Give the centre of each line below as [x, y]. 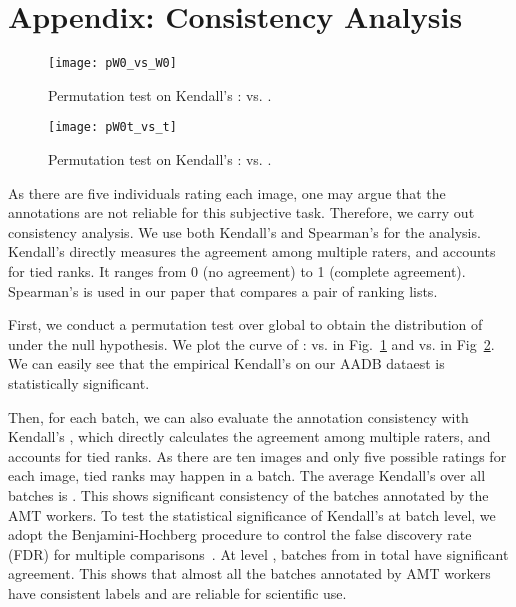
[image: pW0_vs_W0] [112, 63]
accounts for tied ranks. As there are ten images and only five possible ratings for [257, 455]
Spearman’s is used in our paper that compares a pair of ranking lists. [223, 290]
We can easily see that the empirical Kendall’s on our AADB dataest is [226, 363]
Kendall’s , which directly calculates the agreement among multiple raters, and [249, 436]
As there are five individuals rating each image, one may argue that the [227, 192]
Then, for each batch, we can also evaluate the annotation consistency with [238, 416]
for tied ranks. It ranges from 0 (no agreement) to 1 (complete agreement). [237, 271]
